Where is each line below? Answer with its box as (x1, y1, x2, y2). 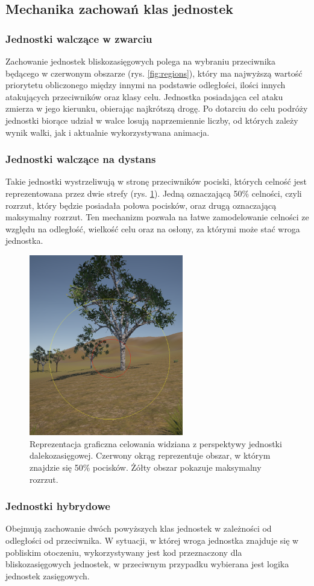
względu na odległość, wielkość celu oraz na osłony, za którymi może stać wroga (5, 222, 300, 235)
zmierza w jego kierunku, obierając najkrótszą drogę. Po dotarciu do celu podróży (5, 102, 308, 115)
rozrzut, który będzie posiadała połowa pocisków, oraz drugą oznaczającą (5, 199, 277, 211)
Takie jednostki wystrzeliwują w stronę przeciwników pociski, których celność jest (5, 175, 307, 188)
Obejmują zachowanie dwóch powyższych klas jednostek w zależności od (5, 522, 272, 535)
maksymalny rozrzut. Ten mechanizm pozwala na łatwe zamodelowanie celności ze (5, 211, 309, 223)
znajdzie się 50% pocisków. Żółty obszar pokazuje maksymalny (30, 461, 262, 474)
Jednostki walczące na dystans (5, 151, 156, 167)
